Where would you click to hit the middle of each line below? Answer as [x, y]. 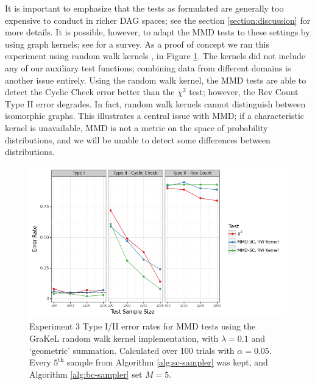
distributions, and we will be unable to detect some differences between [138, 139]
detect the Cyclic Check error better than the [90, 92]
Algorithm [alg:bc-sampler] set [86, 374]
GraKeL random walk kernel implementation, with [124, 338]
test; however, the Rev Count [244, 92]
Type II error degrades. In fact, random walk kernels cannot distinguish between [155, 103]
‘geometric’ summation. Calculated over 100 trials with [132, 350]
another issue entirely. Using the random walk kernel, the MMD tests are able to [156, 80]
